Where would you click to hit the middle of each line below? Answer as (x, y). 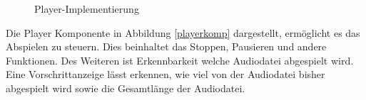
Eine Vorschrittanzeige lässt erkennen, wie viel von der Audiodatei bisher (166, 74)
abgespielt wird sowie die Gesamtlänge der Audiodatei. (126, 88)
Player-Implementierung (87, 9)
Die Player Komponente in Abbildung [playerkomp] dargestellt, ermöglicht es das (183, 32)
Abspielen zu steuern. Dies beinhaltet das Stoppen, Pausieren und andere (166, 46)
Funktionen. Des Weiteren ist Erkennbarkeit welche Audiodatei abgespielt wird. (180, 60)
